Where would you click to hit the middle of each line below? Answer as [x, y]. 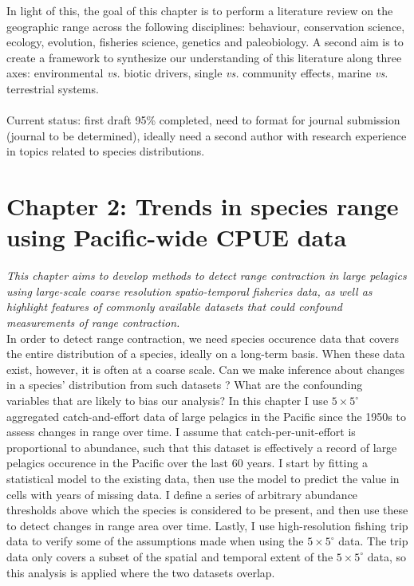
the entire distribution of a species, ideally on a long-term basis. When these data [206, 354]
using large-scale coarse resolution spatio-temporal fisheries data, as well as [189, 291]
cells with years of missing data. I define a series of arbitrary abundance [182, 494]
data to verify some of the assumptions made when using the [155, 541]
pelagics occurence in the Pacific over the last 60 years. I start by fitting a [187, 463]
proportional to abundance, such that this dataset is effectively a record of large [202, 447]
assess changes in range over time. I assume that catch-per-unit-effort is [181, 432]
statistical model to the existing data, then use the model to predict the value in [203, 478]
